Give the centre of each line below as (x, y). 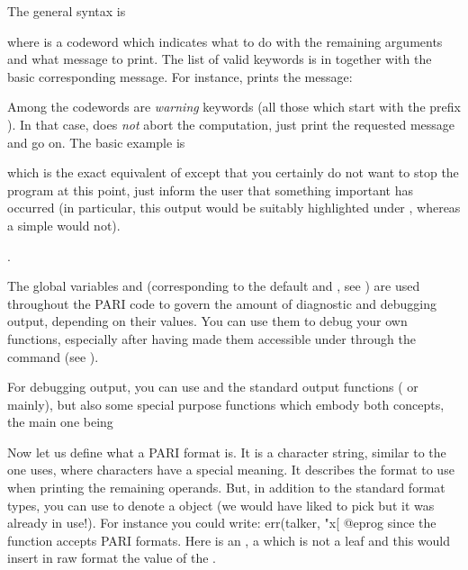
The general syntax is (67, 11)
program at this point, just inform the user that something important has (210, 190)
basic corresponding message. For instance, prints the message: (180, 76)
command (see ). (53, 356)
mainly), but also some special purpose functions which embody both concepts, (226, 404)
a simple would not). (64, 225)
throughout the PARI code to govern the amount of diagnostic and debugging (222, 303)
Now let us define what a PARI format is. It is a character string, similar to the (227, 452)
